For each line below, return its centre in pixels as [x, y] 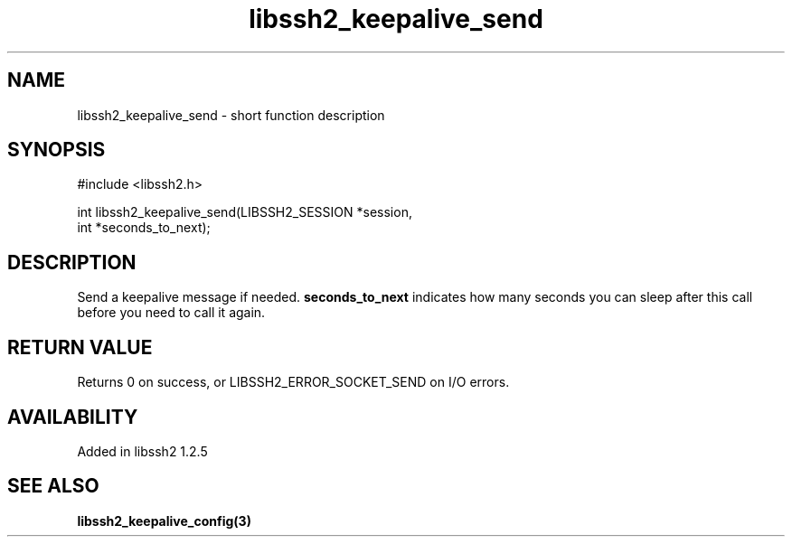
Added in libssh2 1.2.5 [142, 451]
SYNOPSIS [57, 150]
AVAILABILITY [73, 417]
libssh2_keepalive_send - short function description [231, 115]
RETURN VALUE [80, 347]
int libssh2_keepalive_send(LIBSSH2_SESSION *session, [245, 212]
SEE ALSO [53, 486]
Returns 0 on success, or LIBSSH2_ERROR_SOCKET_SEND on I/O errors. [293, 382]
